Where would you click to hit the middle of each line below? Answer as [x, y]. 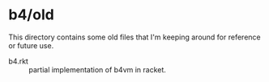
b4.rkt [18, 61]
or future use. [31, 45]
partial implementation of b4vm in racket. [97, 69]
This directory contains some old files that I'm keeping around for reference [134, 37]
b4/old [31, 15]
